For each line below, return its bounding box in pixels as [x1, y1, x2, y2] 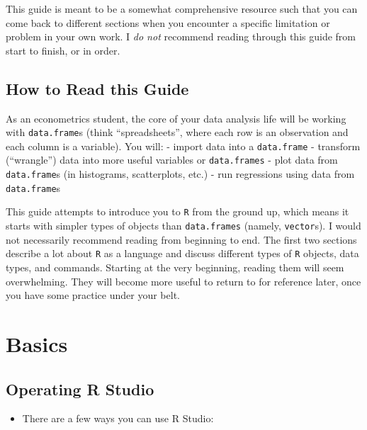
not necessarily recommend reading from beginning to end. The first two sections [6, 232, 357, 247]
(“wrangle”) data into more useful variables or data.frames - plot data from [6, 152, 338, 167]
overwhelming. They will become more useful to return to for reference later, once [6, 273, 361, 288]
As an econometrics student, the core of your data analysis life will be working [6, 111, 346, 125]
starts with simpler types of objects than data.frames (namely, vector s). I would [6, 218, 361, 233]
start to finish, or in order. [6, 43, 120, 57]
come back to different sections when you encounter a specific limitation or [6, 15, 330, 30]
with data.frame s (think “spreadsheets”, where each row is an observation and [6, 125, 349, 140]
